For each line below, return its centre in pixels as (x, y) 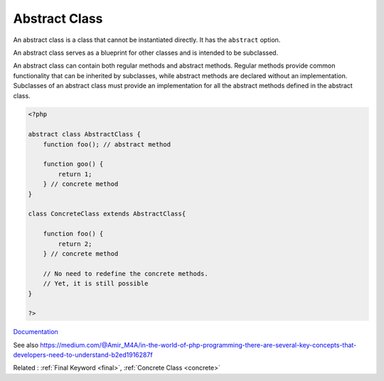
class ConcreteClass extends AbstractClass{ (107, 214)
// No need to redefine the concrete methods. (126, 273)
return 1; (75, 174)
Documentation (36, 332)
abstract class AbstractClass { (85, 134)
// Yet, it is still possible (96, 284)
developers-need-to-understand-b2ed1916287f (83, 355)
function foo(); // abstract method (107, 144)
